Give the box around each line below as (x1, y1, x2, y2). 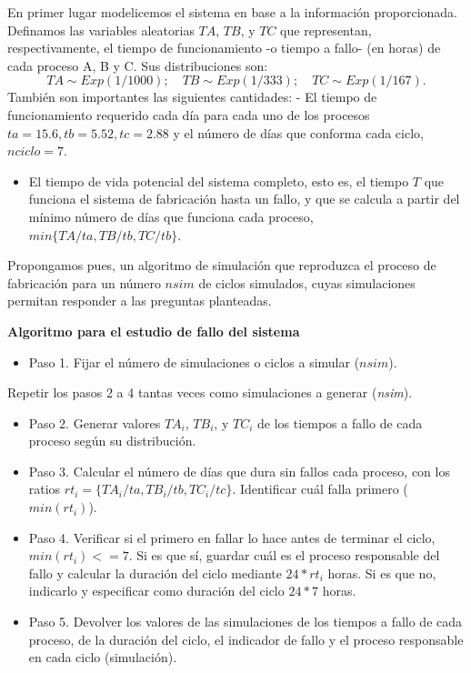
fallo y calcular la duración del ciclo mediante (28, 563, 282, 582)
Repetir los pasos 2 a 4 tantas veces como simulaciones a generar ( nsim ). (7, 383, 413, 402)
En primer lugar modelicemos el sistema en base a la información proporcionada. (7, 3, 458, 21)
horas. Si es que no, (327, 563, 436, 582)
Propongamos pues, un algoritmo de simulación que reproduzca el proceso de (7, 256, 436, 275)
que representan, (280, 20, 372, 39)
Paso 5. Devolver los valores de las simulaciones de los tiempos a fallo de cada (28, 612, 463, 631)
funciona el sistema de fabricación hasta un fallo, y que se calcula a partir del (28, 189, 460, 208)
